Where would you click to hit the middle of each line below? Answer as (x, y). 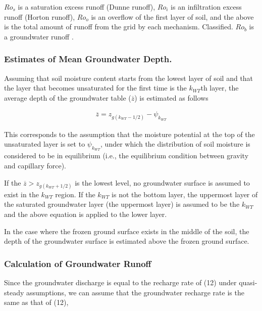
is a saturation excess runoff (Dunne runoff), (87, 7)
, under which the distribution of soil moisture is (175, 144)
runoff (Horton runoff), (40, 16)
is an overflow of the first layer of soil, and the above (172, 16)
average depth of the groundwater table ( (68, 97)
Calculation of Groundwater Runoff (78, 263)
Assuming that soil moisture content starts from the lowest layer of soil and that (129, 78)
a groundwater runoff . (39, 36)
